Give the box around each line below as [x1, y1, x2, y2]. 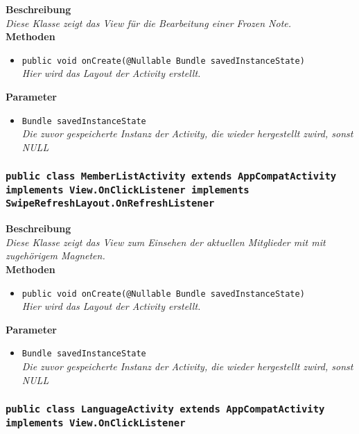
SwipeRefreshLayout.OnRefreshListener [6, 198, 215, 209]
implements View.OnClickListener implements [6, 184, 249, 196]
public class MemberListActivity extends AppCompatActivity [6, 171, 337, 182]
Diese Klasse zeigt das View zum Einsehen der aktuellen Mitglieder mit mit [6, 234, 326, 249]
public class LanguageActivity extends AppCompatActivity [6, 403, 325, 415]
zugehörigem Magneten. [6, 248, 105, 263]
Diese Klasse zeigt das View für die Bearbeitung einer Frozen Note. [6, 15, 292, 30]
